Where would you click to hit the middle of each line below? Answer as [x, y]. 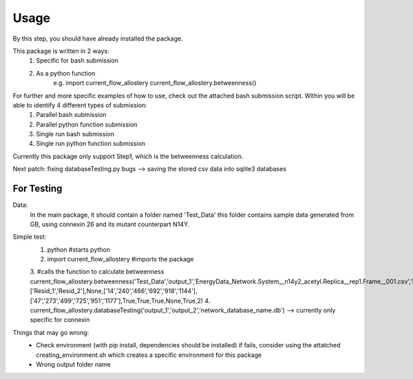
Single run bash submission [75, 134]
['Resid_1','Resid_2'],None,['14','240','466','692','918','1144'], [114, 291]
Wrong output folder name [74, 364]
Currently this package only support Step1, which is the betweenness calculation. [128, 156]
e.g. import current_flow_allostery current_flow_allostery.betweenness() [155, 83]
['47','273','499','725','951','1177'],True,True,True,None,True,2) [116, 301]
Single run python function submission [91, 144]
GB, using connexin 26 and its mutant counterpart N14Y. [110, 224]
